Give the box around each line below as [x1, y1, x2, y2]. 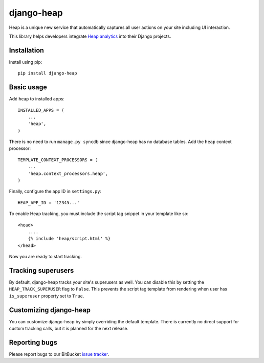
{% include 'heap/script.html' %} [27, 236, 111, 242]
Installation [9, 46, 44, 54]
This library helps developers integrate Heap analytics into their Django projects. [9, 33, 171, 39]
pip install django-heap [18, 71, 77, 76]
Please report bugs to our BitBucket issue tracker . [9, 351, 110, 357]
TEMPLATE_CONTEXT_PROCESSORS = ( [18, 157, 98, 163]
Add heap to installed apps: [9, 96, 65, 102]
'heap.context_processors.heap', [27, 170, 109, 176]
